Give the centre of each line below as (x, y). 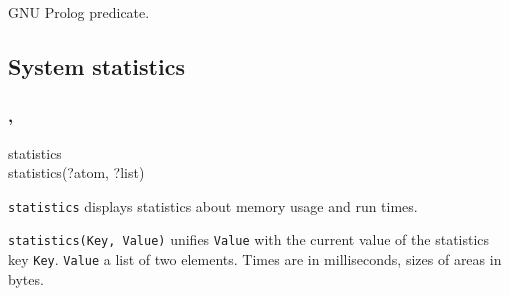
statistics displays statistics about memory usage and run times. (213, 205)
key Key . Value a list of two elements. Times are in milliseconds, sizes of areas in (255, 259)
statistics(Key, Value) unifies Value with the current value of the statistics (249, 239)
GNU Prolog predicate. (79, 12)
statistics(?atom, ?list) (76, 172)
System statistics (96, 65)
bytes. (26, 278)
